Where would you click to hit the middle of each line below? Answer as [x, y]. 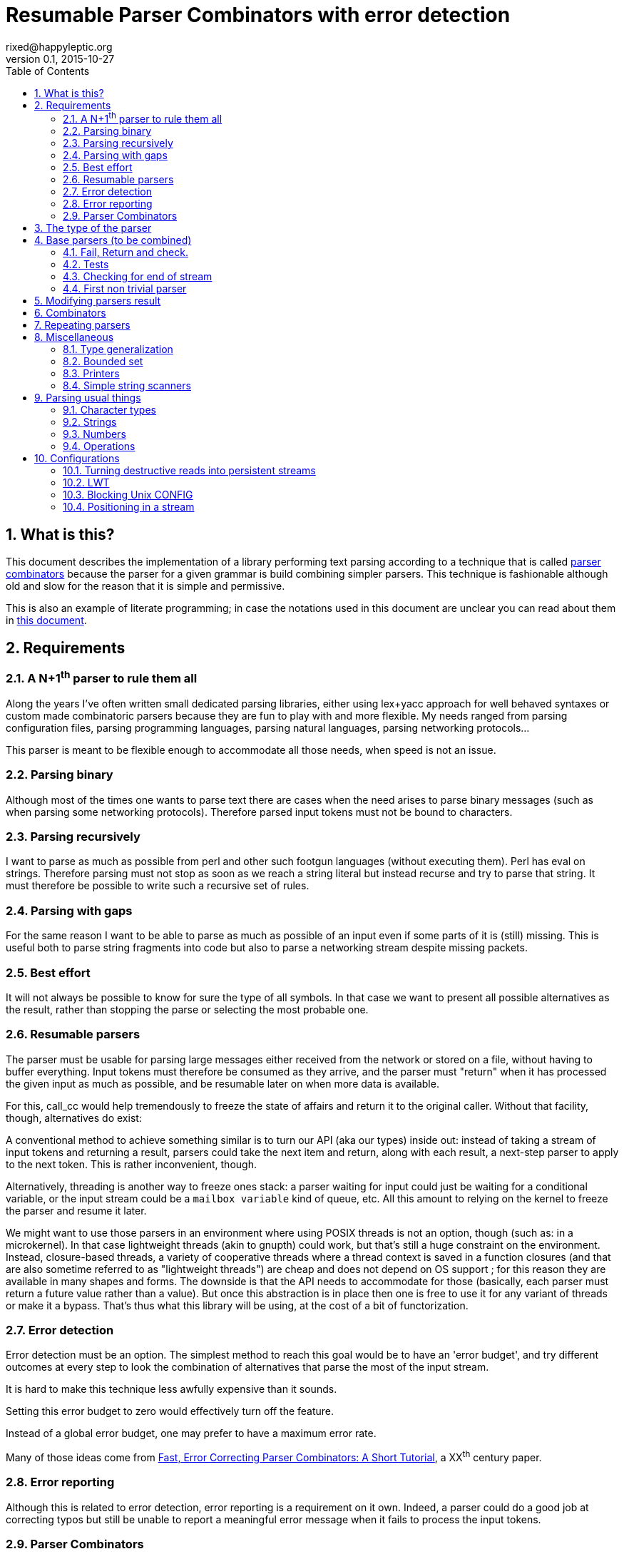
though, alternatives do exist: [74, 1118]
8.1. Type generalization [118, 349]
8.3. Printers [91, 374]
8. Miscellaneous [74, 337]
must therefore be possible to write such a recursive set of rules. [158, 886]
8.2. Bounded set [103, 362]
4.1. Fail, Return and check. [126, 252]
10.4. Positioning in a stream [129, 507]
